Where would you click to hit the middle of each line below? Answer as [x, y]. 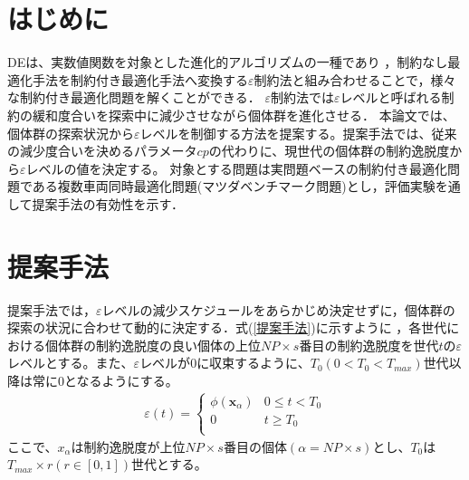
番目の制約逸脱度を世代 [369, 345]
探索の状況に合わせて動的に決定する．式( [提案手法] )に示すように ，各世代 [227, 327]
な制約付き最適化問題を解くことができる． [134, 97]
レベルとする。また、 [71, 363]
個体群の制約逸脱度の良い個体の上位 [153, 345]
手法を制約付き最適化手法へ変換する [140, 79]
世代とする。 [169, 464]
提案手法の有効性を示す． [108, 203]
